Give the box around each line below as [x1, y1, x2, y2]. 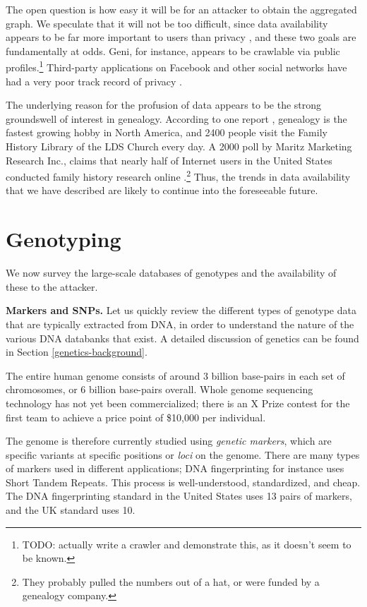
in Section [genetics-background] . [6, 344, 148, 359]
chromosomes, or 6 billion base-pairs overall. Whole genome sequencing [6, 382, 313, 397]
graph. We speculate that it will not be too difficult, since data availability [6, 16, 328, 30]
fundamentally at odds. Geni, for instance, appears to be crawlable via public [6, 43, 340, 58]
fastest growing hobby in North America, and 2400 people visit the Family [6, 125, 327, 140]
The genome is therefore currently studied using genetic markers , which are [6, 433, 332, 448]
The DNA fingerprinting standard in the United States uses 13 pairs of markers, [6, 488, 352, 503]
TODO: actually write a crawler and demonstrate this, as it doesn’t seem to [22, 536, 351, 551]
